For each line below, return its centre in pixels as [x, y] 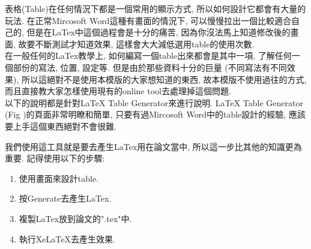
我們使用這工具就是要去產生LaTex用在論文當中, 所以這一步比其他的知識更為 [153, 146]
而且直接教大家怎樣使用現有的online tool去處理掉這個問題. [118, 91]
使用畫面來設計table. [59, 178]
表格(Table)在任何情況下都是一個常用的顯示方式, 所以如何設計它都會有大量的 [155, 8]
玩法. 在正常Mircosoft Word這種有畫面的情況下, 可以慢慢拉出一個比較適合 [148, 20]
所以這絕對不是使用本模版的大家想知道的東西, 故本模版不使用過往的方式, [164, 79]
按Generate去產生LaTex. [65, 198]
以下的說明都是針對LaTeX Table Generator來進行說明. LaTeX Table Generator [154, 102]
